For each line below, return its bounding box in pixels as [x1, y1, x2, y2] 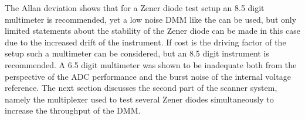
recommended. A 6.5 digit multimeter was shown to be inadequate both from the [5, 58, 297, 70]
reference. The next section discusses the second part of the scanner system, [5, 82, 277, 94]
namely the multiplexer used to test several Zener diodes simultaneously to [5, 93, 274, 105]
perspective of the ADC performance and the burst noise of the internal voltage [5, 70, 291, 82]
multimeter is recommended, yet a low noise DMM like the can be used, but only [5, 13, 297, 25]
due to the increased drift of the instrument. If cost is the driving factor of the [5, 36, 286, 48]
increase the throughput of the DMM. [5, 104, 141, 117]
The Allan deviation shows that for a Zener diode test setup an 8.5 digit [5, 2, 265, 13]
